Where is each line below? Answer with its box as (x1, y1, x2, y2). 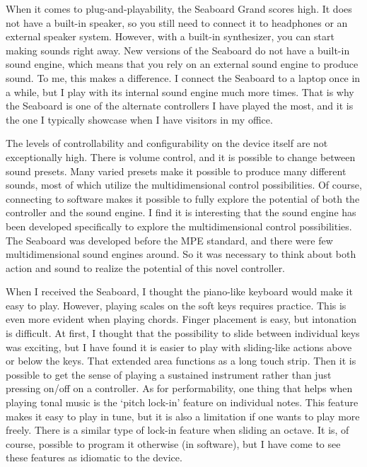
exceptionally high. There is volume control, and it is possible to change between (6, 149, 356, 164)
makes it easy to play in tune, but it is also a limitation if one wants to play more (6, 408, 360, 423)
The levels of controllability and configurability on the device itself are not (6, 136, 328, 150)
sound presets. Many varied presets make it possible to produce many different (6, 163, 346, 178)
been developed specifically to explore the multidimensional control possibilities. (6, 218, 352, 233)
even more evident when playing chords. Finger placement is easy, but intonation (6, 312, 356, 326)
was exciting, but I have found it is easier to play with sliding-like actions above (6, 339, 352, 354)
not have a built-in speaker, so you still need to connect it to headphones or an (6, 15, 348, 30)
